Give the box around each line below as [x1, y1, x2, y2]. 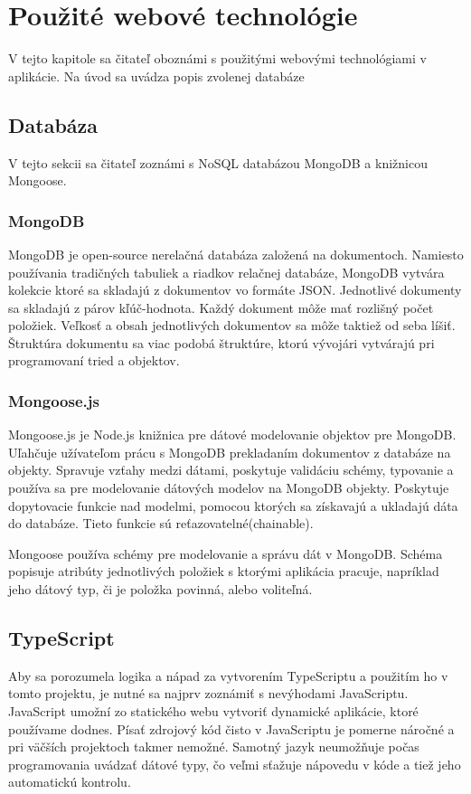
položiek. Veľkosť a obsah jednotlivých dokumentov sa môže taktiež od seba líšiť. [8, 316, 456, 335]
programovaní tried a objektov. [8, 351, 180, 370]
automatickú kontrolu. [8, 772, 131, 791]
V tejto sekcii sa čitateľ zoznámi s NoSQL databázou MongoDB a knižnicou [8, 153, 428, 172]
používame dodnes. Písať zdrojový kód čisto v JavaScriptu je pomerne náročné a [8, 719, 455, 738]
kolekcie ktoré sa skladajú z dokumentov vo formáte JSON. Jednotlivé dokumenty [8, 280, 462, 299]
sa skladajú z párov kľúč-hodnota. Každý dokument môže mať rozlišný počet [8, 298, 434, 317]
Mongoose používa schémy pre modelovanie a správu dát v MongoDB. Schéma [8, 544, 443, 562]
